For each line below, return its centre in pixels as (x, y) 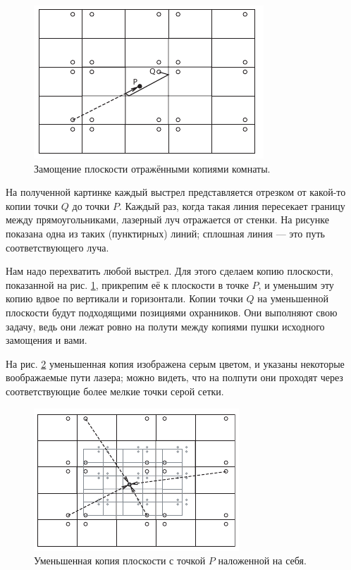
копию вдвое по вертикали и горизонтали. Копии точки (124, 298)
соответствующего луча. (57, 247)
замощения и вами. (47, 340)
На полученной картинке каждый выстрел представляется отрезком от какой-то (176, 192)
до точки (91, 205)
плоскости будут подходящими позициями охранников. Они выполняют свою (172, 312)
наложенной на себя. (262, 560)
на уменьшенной (293, 298)
